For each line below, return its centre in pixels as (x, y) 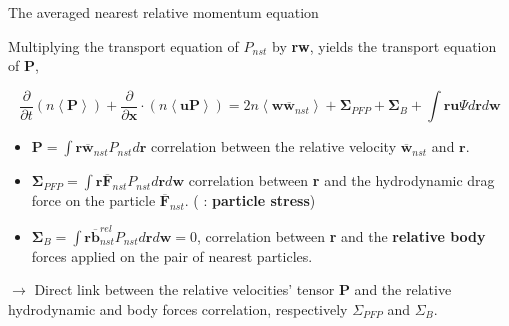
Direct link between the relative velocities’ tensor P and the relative (243, 289)
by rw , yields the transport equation (384, 45)
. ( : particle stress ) (250, 200)
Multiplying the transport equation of (123, 45)
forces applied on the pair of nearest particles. (172, 255)
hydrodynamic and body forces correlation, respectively (178, 308)
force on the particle (93, 200)
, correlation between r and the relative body (341, 235)
